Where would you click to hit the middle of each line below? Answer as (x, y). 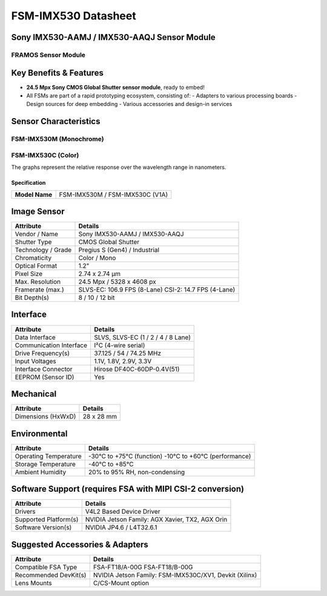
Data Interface (35, 337)
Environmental (39, 433)
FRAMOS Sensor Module (48, 55)
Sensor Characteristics (56, 121)
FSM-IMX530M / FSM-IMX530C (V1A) (114, 194)
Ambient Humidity (41, 472)
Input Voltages (36, 361)
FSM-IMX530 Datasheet (74, 16)
